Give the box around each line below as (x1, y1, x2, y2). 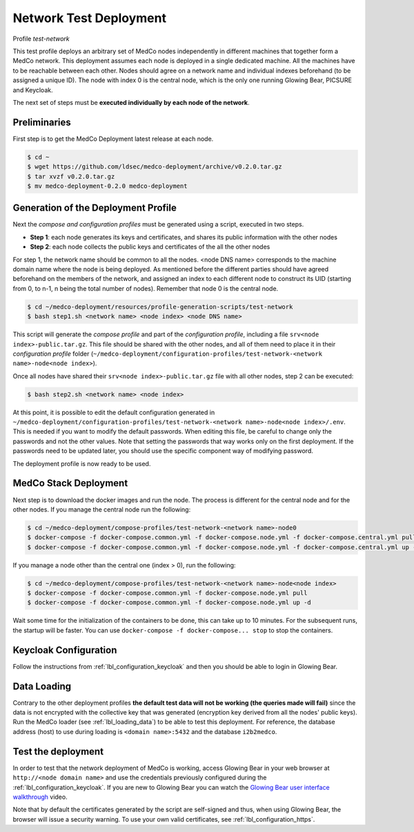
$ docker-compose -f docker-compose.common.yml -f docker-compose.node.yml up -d (27, 599, 312, 607)
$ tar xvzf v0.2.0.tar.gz (27, 173, 115, 180)
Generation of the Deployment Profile (12, 202, 177, 214)
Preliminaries (12, 116, 72, 128)
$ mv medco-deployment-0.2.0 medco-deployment (27, 182, 188, 190)
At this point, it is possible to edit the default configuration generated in (12, 408, 215, 416)
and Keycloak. (12, 86, 53, 94)
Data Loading (12, 680, 72, 692)
